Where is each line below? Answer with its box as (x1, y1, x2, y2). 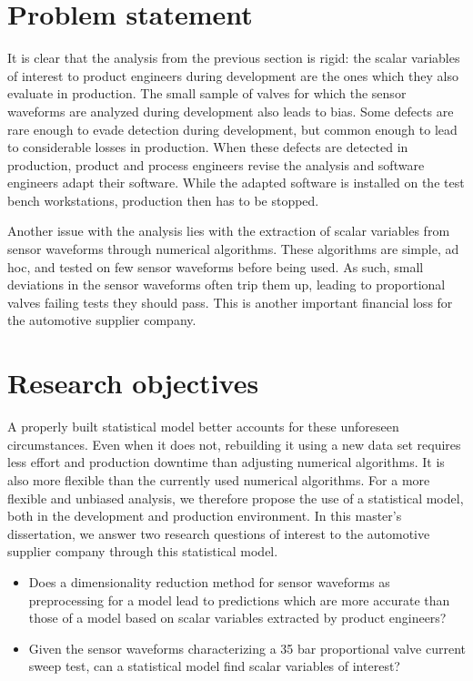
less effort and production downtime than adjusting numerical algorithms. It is (7, 452, 445, 472)
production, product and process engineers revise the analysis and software (7, 155, 425, 174)
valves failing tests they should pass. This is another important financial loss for (7, 292, 453, 311)
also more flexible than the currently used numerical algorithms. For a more (7, 470, 430, 489)
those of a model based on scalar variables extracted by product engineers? (28, 608, 447, 627)
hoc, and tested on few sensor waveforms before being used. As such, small (7, 257, 424, 276)
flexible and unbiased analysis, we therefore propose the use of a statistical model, (7, 488, 464, 507)
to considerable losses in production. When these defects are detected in (7, 137, 408, 157)
